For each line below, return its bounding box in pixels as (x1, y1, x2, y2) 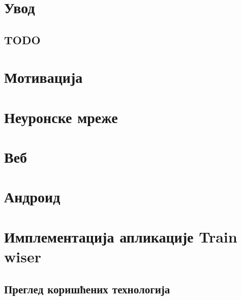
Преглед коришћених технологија (4, 281, 170, 296)
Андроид (4, 186, 61, 207)
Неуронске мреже (4, 106, 118, 127)
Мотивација (4, 67, 83, 87)
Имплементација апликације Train (4, 226, 237, 247)
